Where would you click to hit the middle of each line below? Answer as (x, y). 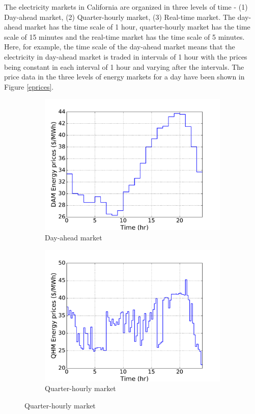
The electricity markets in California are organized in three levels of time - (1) (126, 7)
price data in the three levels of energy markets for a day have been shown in (124, 77)
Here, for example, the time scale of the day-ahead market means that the (120, 47)
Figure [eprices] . (29, 86)
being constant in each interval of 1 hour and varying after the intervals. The (124, 66)
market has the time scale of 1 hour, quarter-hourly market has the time (137, 27)
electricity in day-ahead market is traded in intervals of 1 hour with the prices (126, 56)
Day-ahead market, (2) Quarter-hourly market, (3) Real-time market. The (120, 17)
